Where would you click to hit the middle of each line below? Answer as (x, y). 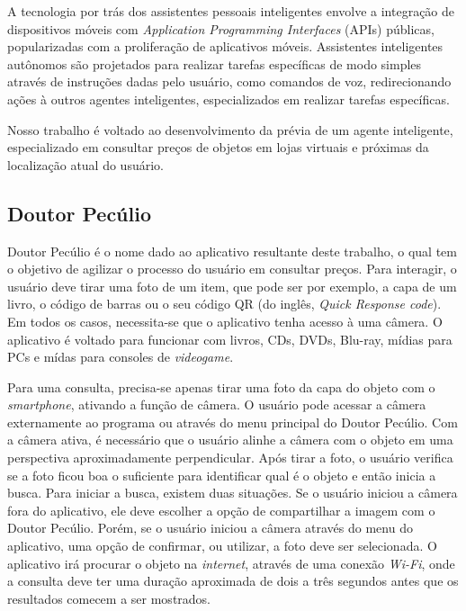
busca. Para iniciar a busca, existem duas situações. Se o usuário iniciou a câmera (233, 493)
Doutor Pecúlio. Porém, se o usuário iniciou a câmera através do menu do (210, 528)
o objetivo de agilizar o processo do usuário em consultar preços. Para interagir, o (232, 269)
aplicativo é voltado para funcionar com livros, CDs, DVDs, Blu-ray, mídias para (230, 339)
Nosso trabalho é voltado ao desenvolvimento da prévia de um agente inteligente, (230, 129)
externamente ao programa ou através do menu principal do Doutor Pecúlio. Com (233, 422)
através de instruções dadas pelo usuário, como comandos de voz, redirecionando (229, 81)
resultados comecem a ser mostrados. (109, 598)
